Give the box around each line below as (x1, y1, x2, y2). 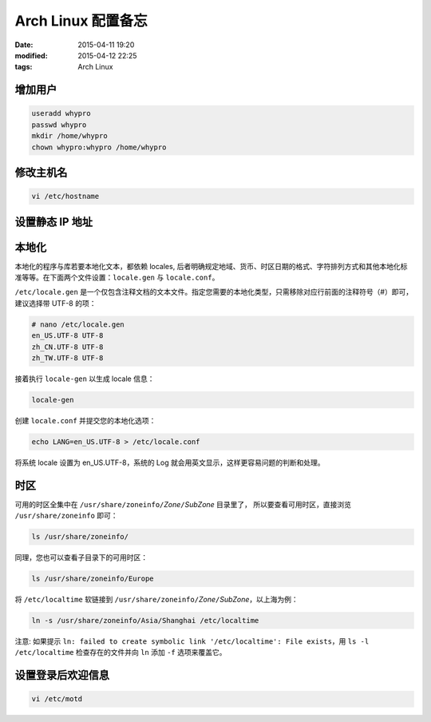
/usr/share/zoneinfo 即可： (14, 511, 119, 521)
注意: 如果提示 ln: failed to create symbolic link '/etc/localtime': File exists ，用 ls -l (14, 637, 370, 646)
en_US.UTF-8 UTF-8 (31, 331, 104, 340)
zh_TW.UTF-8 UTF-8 (31, 353, 104, 363)
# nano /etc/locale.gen (31, 319, 125, 329)
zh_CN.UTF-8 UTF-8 (31, 342, 104, 351)
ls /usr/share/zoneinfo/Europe (31, 574, 155, 583)
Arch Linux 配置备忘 (14, 12, 148, 30)
